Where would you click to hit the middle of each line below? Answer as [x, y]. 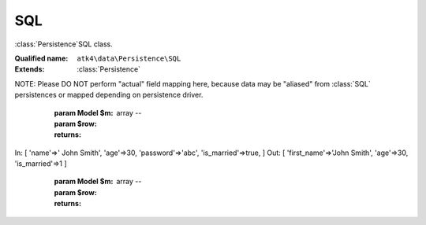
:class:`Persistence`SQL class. [64, 44]
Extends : [30, 69]
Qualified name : [41, 58]
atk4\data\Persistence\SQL [129, 58]
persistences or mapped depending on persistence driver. [109, 95]
